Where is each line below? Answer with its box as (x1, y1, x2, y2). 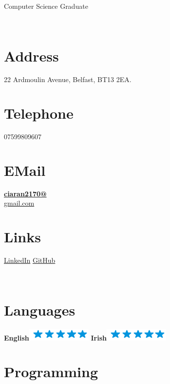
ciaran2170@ (4, 188, 47, 198)
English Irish (4, 333, 107, 343)
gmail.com (4, 198, 35, 208)
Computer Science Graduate (4, 1, 88, 11)
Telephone (4, 103, 74, 123)
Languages (4, 300, 76, 320)
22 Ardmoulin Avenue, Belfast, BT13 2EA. (4, 74, 132, 85)
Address (4, 46, 59, 66)
